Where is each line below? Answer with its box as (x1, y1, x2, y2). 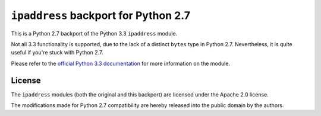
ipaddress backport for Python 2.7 (11, 9, 190, 22)
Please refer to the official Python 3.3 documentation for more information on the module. (11, 60, 231, 67)
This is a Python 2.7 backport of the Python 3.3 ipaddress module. (11, 30, 178, 37)
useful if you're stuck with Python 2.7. (11, 49, 103, 56)
